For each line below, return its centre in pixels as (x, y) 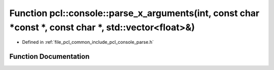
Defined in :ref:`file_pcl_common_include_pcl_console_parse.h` (88, 42)
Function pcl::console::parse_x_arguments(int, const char (134, 13)
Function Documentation (49, 57)
